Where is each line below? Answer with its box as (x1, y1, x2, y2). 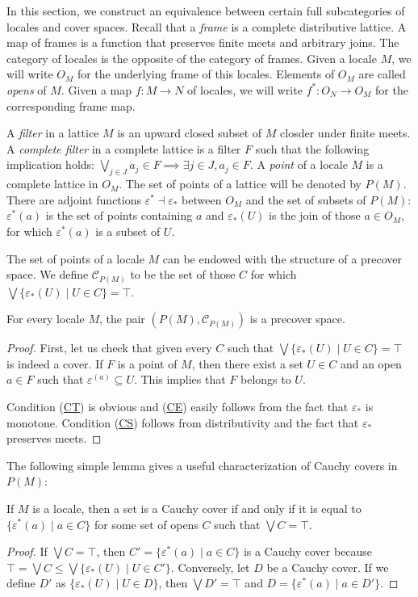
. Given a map (61, 81, 132, 98)
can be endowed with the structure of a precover (162, 250, 402, 267)
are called (358, 65, 406, 82)
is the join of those (269, 207, 361, 224)
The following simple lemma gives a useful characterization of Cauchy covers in (6, 456, 398, 473)
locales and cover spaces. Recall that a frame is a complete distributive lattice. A (6, 18, 407, 35)
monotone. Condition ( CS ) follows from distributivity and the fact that (6, 414, 359, 431)
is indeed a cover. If (6, 355, 103, 372)
